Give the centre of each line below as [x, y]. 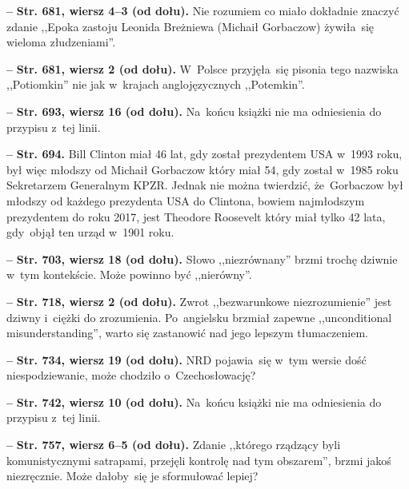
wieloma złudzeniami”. [61, 42]
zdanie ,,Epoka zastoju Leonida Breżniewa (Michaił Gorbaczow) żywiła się [190, 26]
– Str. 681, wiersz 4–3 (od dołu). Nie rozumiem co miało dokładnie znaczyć [203, 10]
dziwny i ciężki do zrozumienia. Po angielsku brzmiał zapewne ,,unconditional [199, 317]
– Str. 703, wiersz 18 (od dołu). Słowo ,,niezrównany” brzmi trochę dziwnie [202, 258]
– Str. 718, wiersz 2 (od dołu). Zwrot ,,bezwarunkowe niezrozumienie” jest [199, 301]
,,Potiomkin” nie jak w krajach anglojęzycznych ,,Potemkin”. [156, 84]
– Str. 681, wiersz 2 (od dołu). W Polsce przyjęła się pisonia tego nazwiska [202, 68]
